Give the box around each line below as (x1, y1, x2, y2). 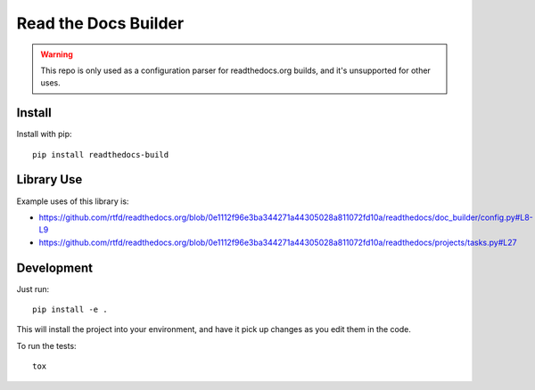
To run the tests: (16, 340, 77, 351)
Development (16, 260, 94, 275)
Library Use (16, 172, 83, 187)
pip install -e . (32, 305, 108, 314)
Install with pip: (16, 129, 72, 140)
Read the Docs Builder (16, 13, 185, 33)
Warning (40, 49, 73, 60)
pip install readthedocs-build (32, 150, 169, 159)
